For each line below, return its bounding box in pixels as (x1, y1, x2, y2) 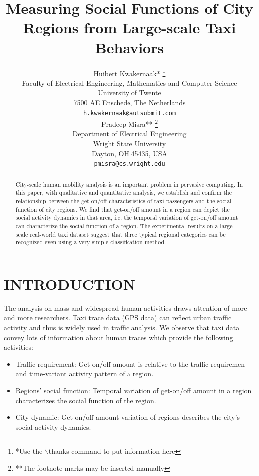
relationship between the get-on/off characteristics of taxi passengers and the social (15, 196, 232, 205)
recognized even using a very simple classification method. (15, 238, 166, 246)
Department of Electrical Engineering (72, 128, 187, 139)
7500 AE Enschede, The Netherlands (73, 97, 186, 107)
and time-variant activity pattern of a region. (15, 368, 154, 379)
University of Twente (98, 87, 161, 98)
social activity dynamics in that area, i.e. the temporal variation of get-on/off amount (15, 213, 238, 222)
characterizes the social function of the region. (15, 395, 156, 405)
